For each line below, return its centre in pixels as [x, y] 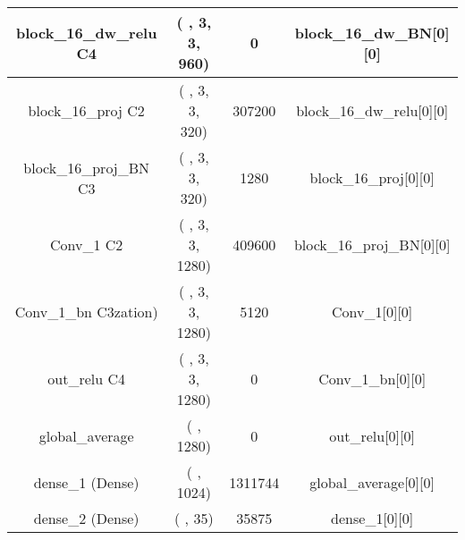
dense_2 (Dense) [86, 518]
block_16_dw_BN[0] [372, 32]
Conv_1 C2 [87, 245]
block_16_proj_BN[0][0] [372, 245]
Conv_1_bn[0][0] [372, 379]
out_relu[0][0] [372, 435]
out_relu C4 [87, 379]
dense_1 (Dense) [86, 482]
